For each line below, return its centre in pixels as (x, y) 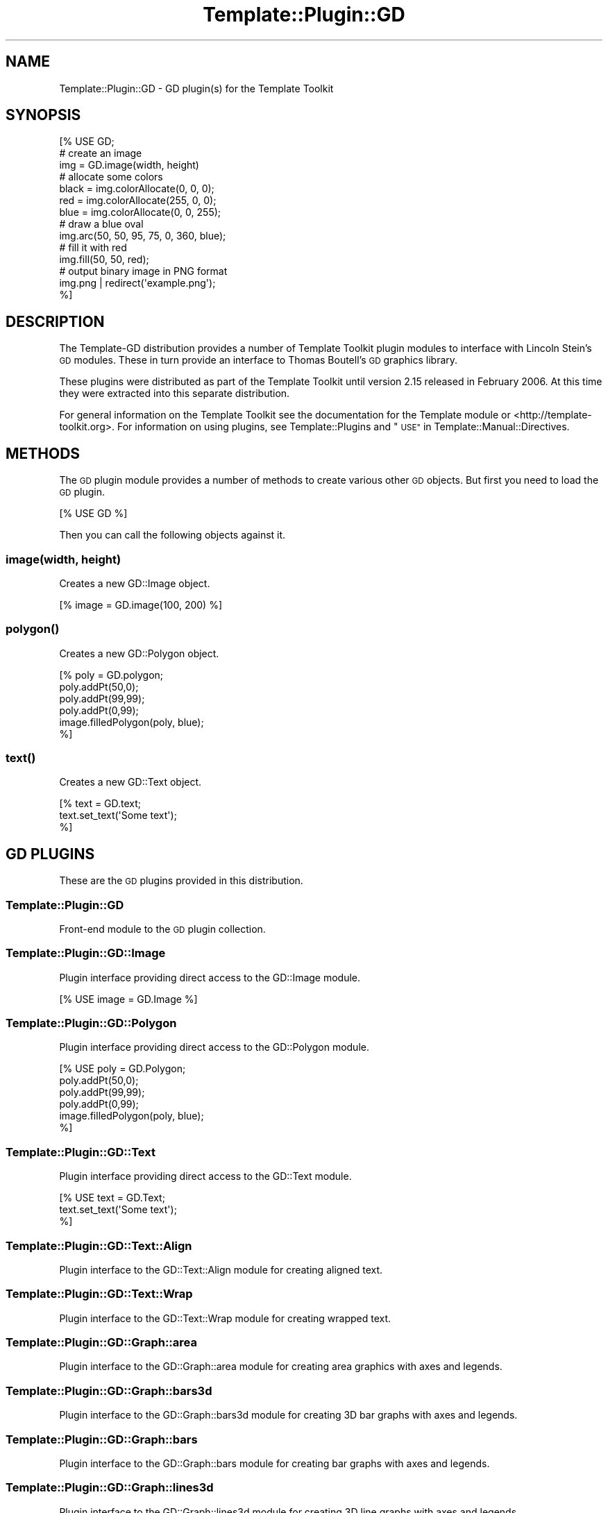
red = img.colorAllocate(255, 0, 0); (138, 201)
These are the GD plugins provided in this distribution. (181, 881)
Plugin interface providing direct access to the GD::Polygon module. (214, 1047)
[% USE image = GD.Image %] (128, 999)
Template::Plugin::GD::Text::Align (99, 1245)
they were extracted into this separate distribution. (175, 394)
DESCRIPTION (55, 321)
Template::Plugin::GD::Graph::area (101, 1343)
